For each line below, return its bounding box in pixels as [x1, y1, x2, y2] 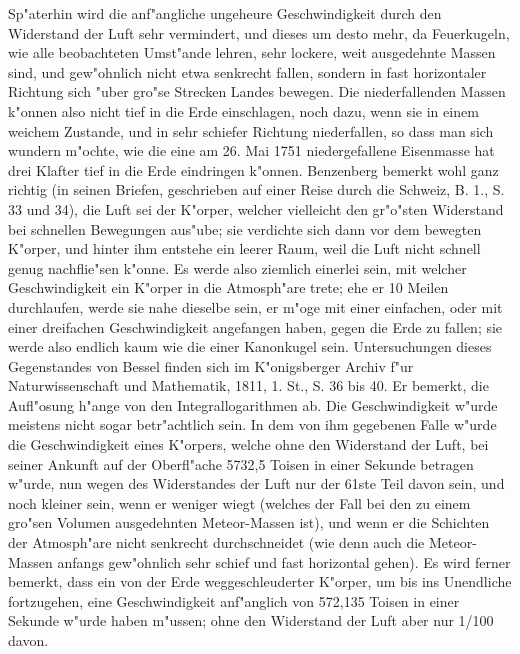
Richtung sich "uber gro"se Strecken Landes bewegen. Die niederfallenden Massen [8, 81, 506, 102]
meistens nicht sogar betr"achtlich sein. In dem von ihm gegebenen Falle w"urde [8, 414, 497, 435]
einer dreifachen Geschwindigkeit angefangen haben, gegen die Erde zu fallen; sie [8, 316, 503, 337]
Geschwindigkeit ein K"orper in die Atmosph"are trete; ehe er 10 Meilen [8, 277, 449, 298]
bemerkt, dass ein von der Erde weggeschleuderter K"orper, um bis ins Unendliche [8, 571, 512, 592]
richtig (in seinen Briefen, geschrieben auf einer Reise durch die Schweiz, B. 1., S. [8, 179, 505, 200]
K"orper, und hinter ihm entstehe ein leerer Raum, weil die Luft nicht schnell [8, 238, 481, 259]
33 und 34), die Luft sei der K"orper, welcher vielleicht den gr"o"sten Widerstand [8, 198, 504, 219]
